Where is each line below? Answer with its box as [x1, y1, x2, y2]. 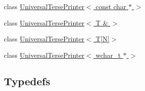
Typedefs [4, 73, 50, 88]
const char [96, 1, 126, 11]
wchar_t [96, 50, 121, 60]
